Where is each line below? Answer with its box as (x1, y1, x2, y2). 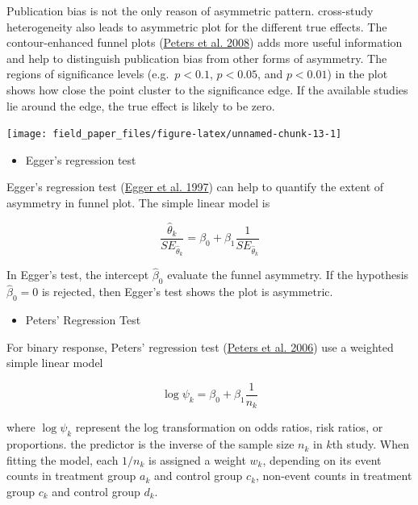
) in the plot (327, 65, 388, 82)
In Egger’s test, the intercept (6, 266, 149, 283)
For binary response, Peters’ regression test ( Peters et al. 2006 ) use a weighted (6, 338, 394, 355)
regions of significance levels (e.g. (6, 65, 169, 82)
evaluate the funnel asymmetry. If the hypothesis (167, 266, 409, 283)
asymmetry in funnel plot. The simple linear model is (6, 194, 270, 211)
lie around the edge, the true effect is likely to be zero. (6, 97, 275, 114)
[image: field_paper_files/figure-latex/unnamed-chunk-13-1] (6, 128, 342, 140)
